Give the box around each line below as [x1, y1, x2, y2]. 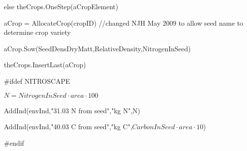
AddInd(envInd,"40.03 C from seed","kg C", [4, 121, 132, 132]
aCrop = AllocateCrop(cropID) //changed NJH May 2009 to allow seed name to [4, 17, 243, 28]
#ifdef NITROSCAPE [4, 75, 70, 86]
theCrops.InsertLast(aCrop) [4, 60, 86, 70]
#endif [4, 137, 24, 148]
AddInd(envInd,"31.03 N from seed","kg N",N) [4, 105, 141, 115]
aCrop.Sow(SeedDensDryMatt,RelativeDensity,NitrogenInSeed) [4, 43, 191, 53]
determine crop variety [4, 27, 71, 37]
